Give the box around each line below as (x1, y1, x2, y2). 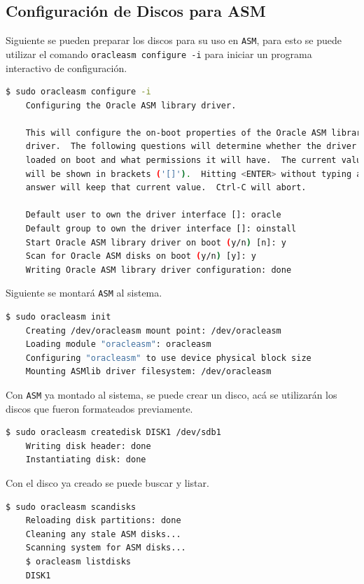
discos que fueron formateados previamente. (6, 401, 193, 415)
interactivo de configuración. (6, 60, 127, 75)
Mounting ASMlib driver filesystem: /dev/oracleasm (25, 366, 272, 377)
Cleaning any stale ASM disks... (25, 529, 181, 539)
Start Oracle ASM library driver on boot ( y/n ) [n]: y (25, 237, 286, 248)
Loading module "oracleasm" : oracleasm (25, 339, 211, 350)
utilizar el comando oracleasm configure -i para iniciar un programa (6, 46, 312, 61)
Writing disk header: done (25, 441, 151, 451)
